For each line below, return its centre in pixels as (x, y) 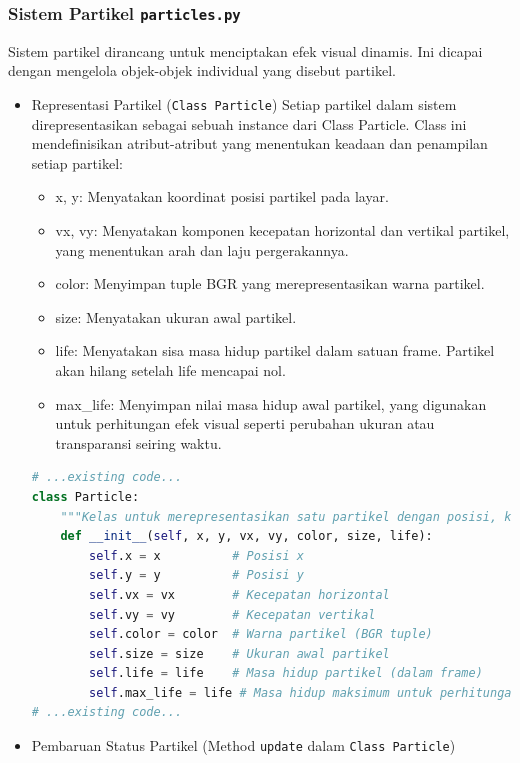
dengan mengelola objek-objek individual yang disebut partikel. (202, 70)
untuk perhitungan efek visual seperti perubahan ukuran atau (245, 423)
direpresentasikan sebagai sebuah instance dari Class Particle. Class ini (249, 123)
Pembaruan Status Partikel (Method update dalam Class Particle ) (243, 745)
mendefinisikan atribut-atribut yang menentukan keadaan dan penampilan (259, 143)
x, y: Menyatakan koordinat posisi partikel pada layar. (222, 196)
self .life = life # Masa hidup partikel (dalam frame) (286, 673)
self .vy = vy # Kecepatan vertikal (232, 614)
